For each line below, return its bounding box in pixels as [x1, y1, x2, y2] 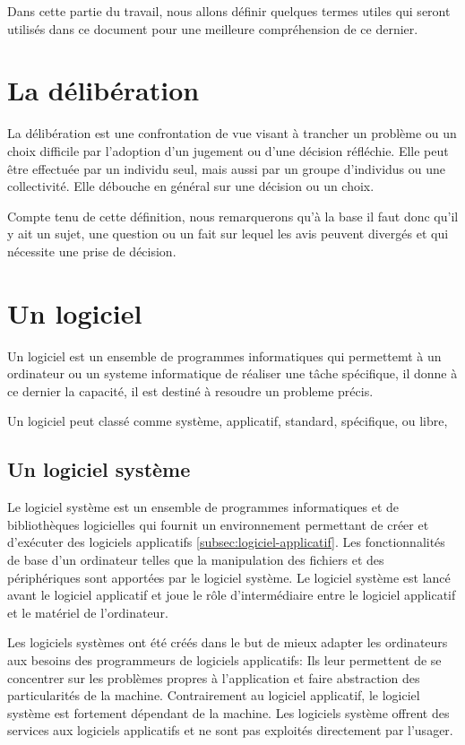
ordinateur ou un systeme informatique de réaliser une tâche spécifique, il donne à [7, 364, 458, 383]
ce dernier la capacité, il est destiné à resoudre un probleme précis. [7, 381, 374, 400]
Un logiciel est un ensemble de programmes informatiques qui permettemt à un [7, 346, 442, 365]
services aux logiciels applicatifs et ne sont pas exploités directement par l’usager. [7, 721, 453, 740]
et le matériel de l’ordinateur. [7, 602, 168, 621]
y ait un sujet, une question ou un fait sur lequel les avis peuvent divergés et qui [7, 224, 449, 243]
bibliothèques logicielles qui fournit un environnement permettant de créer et [7, 515, 429, 533]
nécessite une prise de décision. [7, 241, 177, 260]
